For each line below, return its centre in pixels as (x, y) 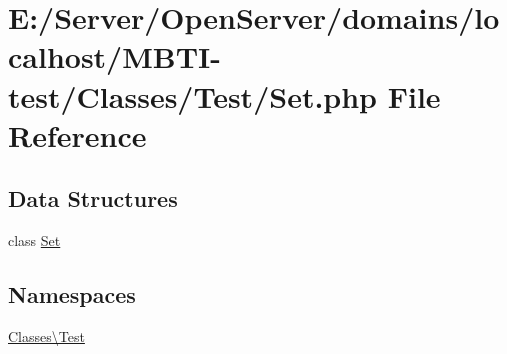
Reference (77, 134)
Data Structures (93, 198)
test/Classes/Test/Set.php (193, 95)
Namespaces (72, 294)
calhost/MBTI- (115, 56)
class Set (34, 240)
